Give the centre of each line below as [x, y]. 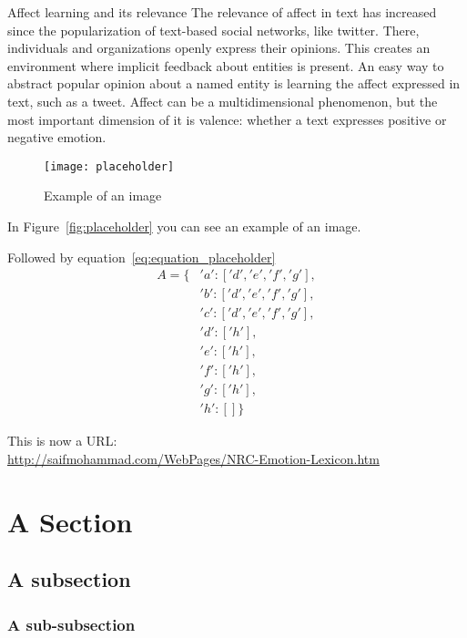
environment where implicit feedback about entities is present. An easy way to [226, 65]
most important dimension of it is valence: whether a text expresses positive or [227, 119]
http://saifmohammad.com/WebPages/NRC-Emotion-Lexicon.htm [193, 459]
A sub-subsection [71, 624]
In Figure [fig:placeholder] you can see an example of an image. [184, 226]
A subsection [69, 579]
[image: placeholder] [109, 166]
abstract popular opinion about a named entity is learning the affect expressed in [234, 83]
